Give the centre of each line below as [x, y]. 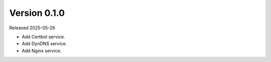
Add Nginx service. [42, 51]
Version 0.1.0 [37, 13]
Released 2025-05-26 [32, 28]
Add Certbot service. [43, 37]
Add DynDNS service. [44, 44]
